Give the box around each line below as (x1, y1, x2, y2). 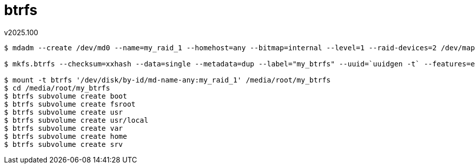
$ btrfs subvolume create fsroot (4, 100, 136, 108)
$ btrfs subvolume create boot (4, 92, 127, 100)
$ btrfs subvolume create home (4, 132, 127, 140)
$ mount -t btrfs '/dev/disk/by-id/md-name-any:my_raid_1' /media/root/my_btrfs (4, 75, 331, 84)
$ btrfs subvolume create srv (4, 140, 123, 148)
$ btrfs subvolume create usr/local (4, 116, 148, 124)
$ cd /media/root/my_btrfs (4, 83, 110, 92)
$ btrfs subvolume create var (4, 124, 123, 132)
